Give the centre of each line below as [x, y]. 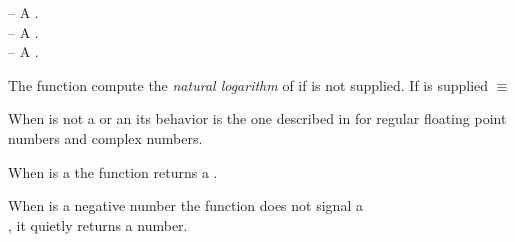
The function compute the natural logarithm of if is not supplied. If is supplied [248, 84]
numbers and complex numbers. [105, 137]
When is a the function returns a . [113, 171]
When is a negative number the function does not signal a [185, 205]
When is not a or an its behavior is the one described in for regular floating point [257, 118]
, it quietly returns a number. [98, 224]
